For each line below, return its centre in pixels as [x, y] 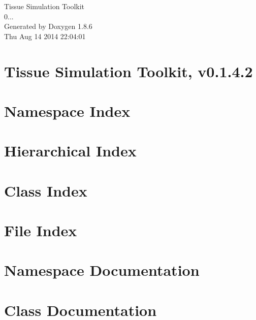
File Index [41, 230]
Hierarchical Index [70, 151]
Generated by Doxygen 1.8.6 [48, 26]
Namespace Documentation [102, 270]
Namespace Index [67, 110]
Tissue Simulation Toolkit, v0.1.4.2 [129, 71]
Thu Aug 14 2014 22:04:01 [45, 36]
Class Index [46, 190]
